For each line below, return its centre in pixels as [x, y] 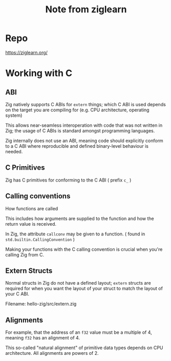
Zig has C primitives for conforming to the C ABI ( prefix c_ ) [68, 180]
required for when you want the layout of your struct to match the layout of [84, 289]
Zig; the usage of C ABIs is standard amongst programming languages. [80, 131]
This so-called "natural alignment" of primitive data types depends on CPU [84, 348]
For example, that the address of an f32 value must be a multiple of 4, [79, 332]
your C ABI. [17, 294]
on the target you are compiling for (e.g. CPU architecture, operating [77, 110]
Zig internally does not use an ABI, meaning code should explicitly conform [84, 141]
